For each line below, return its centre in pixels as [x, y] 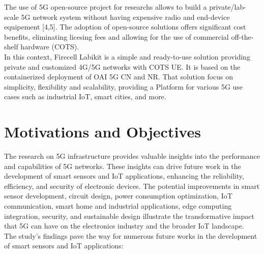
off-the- [242, 36]
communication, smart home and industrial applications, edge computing [118, 206]
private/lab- [228, 7]
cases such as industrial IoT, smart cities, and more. [85, 96]
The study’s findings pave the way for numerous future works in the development [131, 235]
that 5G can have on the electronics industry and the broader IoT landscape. [124, 226]
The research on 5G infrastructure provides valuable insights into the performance [132, 156]
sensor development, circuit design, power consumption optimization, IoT [118, 196]
